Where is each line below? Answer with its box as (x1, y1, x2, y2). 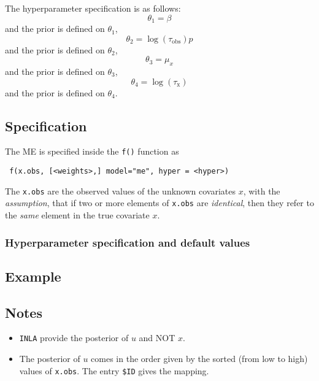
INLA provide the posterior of (19, 331, 129, 344)
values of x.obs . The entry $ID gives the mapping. (19, 364, 209, 377)
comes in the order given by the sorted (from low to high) (91, 352, 308, 365)
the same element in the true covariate (5, 209, 150, 221)
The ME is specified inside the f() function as (5, 145, 179, 158)
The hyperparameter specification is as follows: (5, 2, 181, 14)
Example (5, 266, 61, 285)
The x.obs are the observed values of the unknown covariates (5, 184, 236, 197)
